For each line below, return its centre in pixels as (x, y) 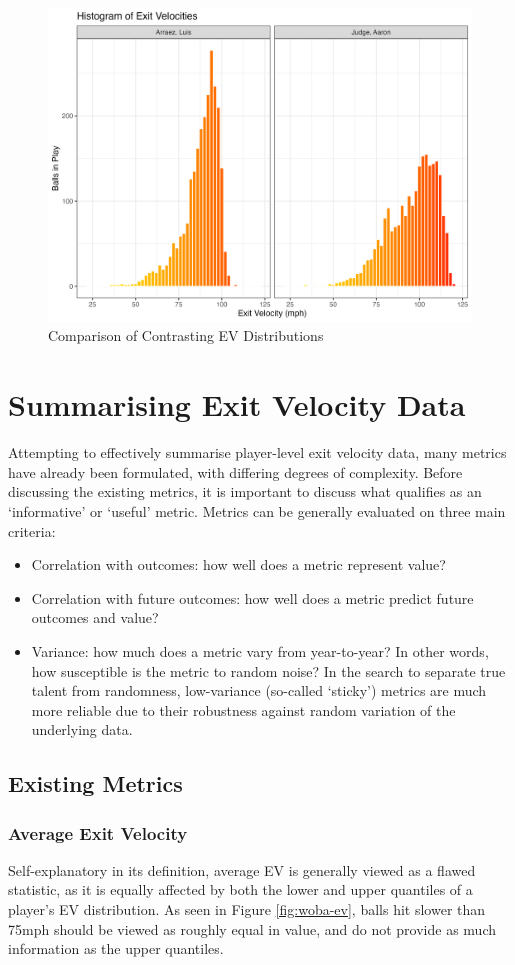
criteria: (32, 530)
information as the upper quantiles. (116, 948)
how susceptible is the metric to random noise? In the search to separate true (268, 670)
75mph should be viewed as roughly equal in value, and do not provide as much (252, 928)
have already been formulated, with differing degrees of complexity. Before (235, 471)
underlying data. (82, 729)
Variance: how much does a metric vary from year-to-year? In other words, (260, 650)
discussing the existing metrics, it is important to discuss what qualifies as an (245, 491)
